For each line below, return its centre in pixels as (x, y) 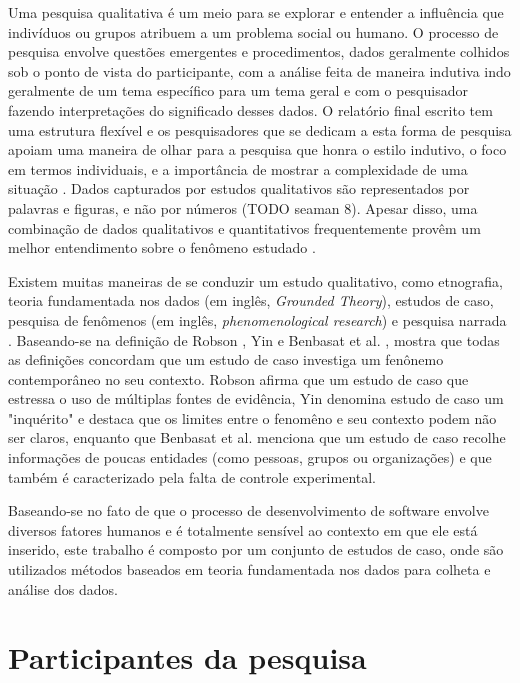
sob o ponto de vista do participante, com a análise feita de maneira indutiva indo (259, 70)
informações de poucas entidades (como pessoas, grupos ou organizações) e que (250, 457)
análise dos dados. (63, 588)
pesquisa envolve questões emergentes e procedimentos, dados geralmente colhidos (259, 51)
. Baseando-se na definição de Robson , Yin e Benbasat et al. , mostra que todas (254, 339)
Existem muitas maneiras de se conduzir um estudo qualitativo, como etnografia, (255, 280)
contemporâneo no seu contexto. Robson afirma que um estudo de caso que (238, 378)
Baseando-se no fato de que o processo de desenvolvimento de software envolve (248, 510)
